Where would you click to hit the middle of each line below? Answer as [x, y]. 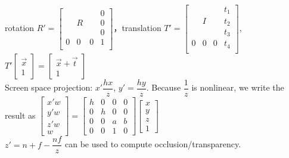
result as [20, 115]
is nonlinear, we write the [238, 87]
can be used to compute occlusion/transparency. [153, 144]
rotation [20, 28]
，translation [137, 28]
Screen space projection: [49, 87]
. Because [164, 87]
